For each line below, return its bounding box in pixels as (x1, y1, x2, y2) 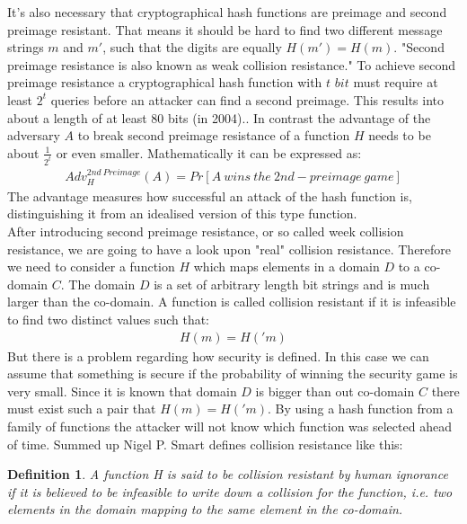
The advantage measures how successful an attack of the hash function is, (7, 186, 412, 205)
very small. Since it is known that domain (7, 381, 237, 400)
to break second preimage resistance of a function (77, 126, 350, 145)
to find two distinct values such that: (7, 310, 210, 329)
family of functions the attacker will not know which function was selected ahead (7, 417, 452, 436)
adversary (7, 126, 60, 145)
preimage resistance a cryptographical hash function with (7, 73, 322, 92)
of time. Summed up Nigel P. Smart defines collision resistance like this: (7, 434, 403, 453)
